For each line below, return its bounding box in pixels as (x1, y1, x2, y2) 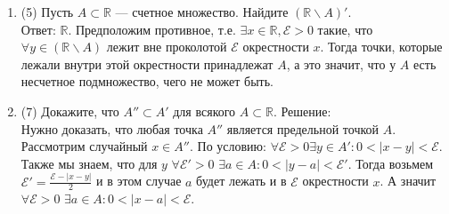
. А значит (380, 171, 437, 190)
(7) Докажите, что (20, 101, 119, 120)
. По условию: (189, 137, 266, 155)
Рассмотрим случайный (20, 137, 148, 155)
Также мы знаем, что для (20, 154, 158, 172)
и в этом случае (96, 171, 182, 190)
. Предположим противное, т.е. (68, 20, 236, 38)
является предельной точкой (226, 119, 380, 138)
